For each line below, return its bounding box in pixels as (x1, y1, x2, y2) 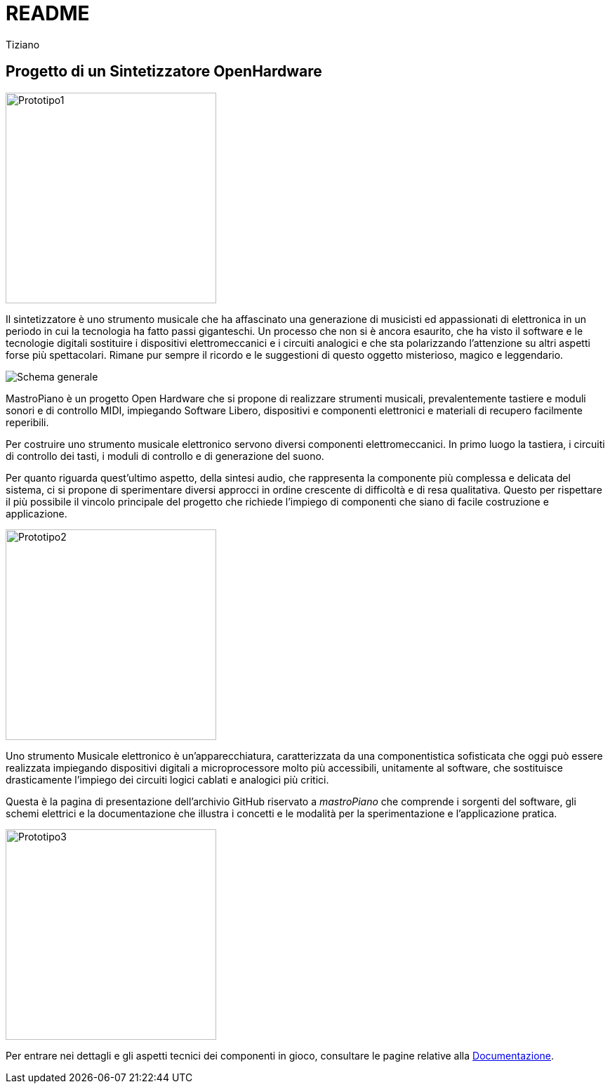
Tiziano (6, 38, 40, 51)
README (6, 1, 90, 25)
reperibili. (6, 416, 49, 428)
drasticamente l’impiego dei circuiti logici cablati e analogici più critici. (6, 773, 329, 786)
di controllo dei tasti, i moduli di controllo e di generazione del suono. (6, 449, 324, 462)
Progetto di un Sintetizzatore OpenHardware (6, 62, 322, 81)
